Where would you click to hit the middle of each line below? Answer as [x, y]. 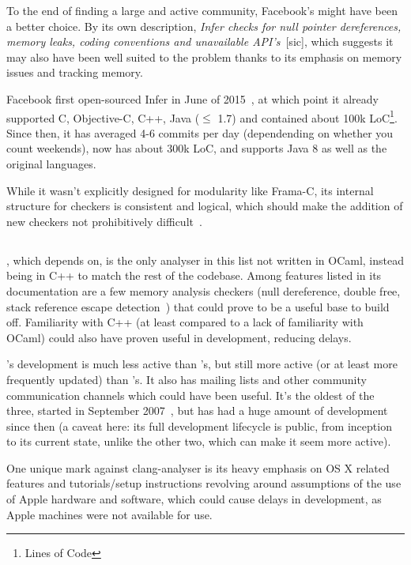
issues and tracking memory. [75, 72]
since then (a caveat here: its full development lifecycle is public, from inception [199, 426]
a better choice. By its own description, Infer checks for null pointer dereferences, [204, 26]
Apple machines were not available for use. [109, 514]
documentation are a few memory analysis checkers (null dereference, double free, [204, 290]
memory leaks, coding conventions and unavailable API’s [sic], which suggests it [200, 41]
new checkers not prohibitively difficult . [104, 221]
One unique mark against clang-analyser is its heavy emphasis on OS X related [198, 467]
